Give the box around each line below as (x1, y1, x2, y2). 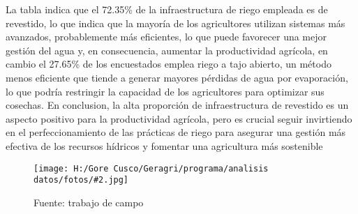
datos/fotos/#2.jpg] (33, 175, 129, 185)
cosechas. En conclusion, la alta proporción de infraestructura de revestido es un (6, 98, 349, 112)
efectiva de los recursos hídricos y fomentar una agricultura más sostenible (6, 138, 323, 153)
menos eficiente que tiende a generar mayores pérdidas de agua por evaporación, (6, 70, 348, 84)
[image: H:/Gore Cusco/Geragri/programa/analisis (33, 163, 269, 174)
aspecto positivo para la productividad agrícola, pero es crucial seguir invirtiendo (6, 111, 352, 125)
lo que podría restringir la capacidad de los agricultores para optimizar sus (6, 84, 325, 98)
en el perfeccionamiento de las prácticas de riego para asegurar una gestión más (6, 125, 346, 139)
